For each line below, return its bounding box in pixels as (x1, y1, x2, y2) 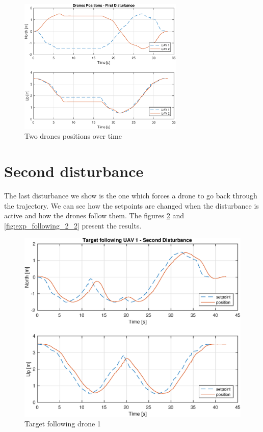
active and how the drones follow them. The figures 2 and (4, 210, 184, 221)
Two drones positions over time (24, 131, 122, 141)
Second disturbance (4, 161, 144, 181)
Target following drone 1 (24, 418, 101, 429)
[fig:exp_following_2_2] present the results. (4, 220, 142, 231)
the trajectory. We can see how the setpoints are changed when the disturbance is (4, 200, 259, 211)
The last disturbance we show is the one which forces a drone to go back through (4, 190, 257, 200)
